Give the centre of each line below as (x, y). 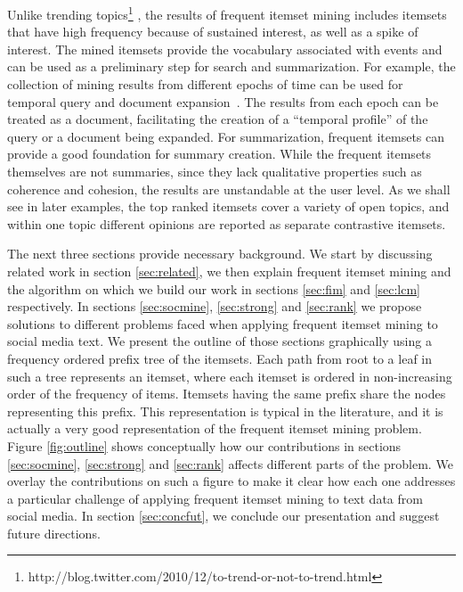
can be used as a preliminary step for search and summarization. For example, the (231, 66)
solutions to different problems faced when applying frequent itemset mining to (223, 323)
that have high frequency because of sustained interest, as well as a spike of (213, 32)
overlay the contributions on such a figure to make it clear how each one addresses (231, 481)
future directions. (54, 533)
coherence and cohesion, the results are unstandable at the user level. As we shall (229, 189)
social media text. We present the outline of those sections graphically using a (219, 341)
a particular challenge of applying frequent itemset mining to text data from (215, 498)
